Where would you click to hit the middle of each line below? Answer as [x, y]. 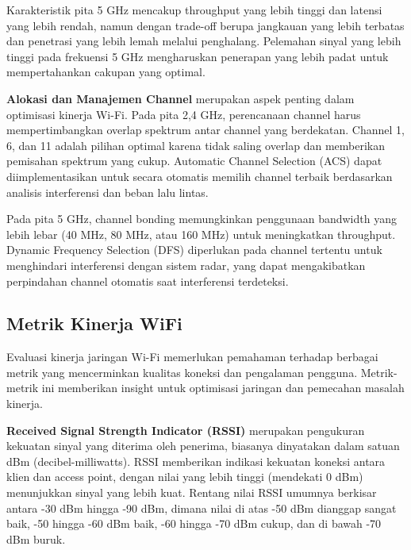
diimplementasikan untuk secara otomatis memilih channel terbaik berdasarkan [200, 176]
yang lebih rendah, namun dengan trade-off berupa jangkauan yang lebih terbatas [205, 25]
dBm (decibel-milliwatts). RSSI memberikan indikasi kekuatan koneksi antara [196, 461]
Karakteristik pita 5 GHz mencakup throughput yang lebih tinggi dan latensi [194, 10]
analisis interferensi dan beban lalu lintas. [108, 192]
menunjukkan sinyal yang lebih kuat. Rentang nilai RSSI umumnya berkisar [192, 492]
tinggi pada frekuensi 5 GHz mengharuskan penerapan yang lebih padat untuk [198, 56]
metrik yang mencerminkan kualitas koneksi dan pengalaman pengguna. [182, 372]
